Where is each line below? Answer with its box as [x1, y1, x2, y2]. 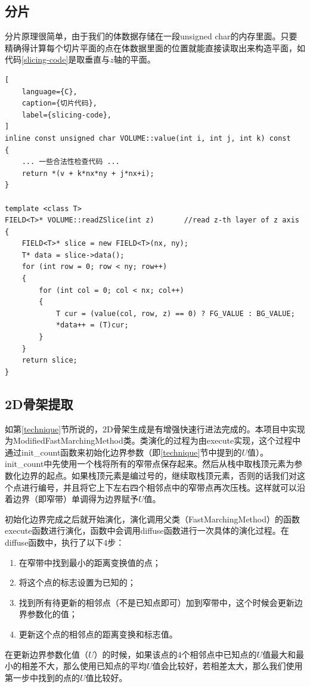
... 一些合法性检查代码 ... [21, 157, 120, 166]
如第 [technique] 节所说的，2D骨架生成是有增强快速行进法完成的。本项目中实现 [5, 422, 305, 435]
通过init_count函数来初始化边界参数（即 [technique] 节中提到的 [5, 445, 242, 458]
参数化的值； [27, 608, 77, 620]
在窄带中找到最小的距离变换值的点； [18, 556, 161, 568]
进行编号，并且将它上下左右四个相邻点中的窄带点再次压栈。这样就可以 [21, 481, 297, 493]
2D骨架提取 [5, 394, 73, 413]
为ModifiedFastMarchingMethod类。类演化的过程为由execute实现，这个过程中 [5, 434, 301, 447]
